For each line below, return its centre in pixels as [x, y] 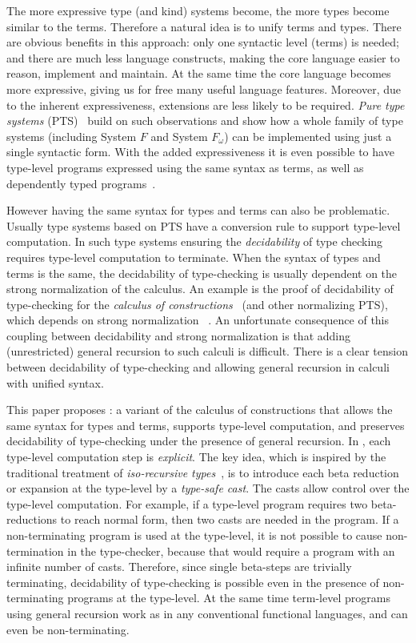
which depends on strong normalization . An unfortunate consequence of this [198, 320]
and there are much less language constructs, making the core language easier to [203, 57]
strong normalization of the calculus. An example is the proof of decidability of [200, 289]
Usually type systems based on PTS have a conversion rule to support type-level [204, 225]
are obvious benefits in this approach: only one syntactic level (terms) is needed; [203, 42]
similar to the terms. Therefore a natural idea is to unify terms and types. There [204, 26]
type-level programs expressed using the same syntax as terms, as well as [185, 167]
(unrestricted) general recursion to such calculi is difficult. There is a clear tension [207, 351]
